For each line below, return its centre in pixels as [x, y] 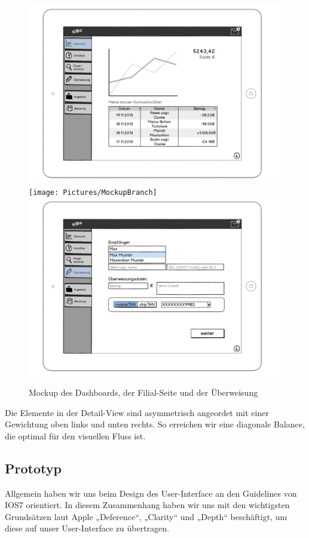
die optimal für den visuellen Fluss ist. [75, 435]
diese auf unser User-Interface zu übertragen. [87, 528]
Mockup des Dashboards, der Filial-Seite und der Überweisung [143, 392]
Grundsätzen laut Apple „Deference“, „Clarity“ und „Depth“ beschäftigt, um [146, 516]
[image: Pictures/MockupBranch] [93, 192]
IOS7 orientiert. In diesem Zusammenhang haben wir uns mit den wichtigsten [147, 505]
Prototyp [33, 468]
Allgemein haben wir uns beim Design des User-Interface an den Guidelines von [151, 493]
